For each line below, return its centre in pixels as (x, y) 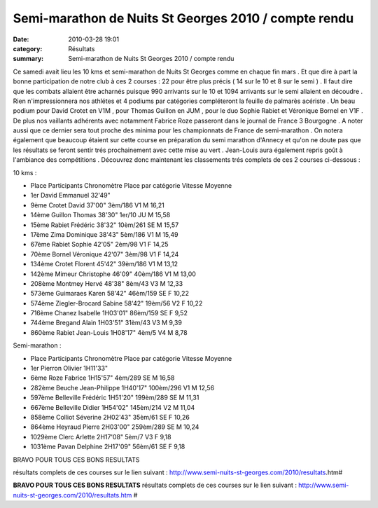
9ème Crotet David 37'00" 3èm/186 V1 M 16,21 (97, 205)
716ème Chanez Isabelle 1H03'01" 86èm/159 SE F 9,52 (109, 313)
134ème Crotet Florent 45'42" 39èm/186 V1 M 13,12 (104, 264)
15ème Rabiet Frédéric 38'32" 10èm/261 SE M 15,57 (105, 225)
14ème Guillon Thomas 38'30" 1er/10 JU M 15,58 (100, 215)
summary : (28, 59)
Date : (21, 39)
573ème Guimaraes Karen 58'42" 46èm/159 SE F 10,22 (110, 294)
